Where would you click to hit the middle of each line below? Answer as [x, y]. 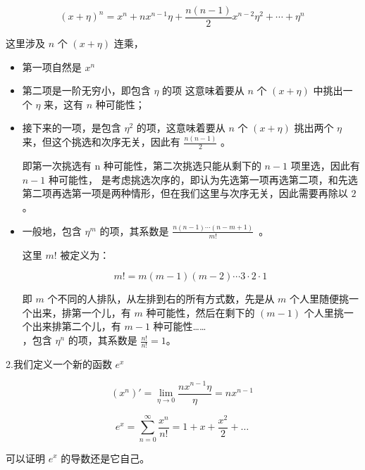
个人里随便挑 [320, 299]
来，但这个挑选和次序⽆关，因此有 [101, 142]
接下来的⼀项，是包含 [72, 128]
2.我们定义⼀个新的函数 [59, 363]
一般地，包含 [52, 230]
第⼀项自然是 [52, 66]
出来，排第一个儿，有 [81, 312]
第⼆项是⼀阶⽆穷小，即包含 [86, 90]
